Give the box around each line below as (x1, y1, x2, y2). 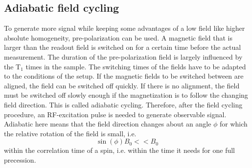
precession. (4, 154, 36, 165)
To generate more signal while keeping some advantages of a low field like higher (4, 23, 245, 33)
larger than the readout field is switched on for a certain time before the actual (4, 42, 241, 52)
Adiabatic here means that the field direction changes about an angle (4, 119, 211, 129)
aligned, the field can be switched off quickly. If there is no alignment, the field (4, 80, 240, 90)
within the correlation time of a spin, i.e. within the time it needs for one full (4, 145, 235, 155)
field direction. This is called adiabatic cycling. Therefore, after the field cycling (4, 99, 243, 109)
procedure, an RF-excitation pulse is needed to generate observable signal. (4, 109, 227, 119)
